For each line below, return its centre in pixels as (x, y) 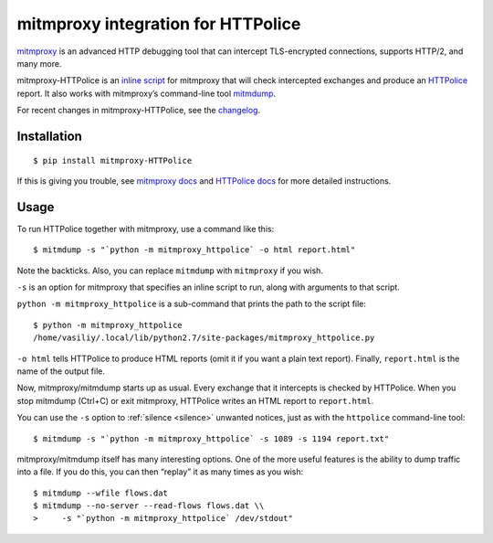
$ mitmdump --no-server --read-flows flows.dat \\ (149, 506)
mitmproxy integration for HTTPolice (159, 24)
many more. (39, 63)
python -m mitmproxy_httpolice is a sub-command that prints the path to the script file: (192, 304)
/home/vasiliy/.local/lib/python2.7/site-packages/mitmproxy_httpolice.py (204, 338)
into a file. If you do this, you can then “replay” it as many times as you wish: (160, 472)
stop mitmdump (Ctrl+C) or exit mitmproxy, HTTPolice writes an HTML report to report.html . (195, 400)
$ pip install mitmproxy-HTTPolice (113, 160)
